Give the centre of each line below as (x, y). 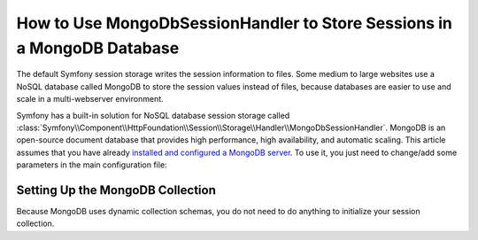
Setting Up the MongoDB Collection (116, 190)
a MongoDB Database (98, 48)
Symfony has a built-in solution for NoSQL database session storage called (153, 115)
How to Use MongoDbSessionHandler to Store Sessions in (235, 23)
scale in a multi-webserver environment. (90, 99)
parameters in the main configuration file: (92, 165)
